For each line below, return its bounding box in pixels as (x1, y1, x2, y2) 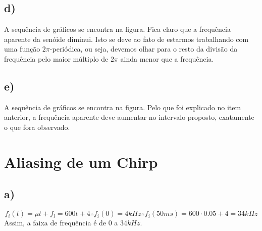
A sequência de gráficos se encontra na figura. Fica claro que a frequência (4, 24, 231, 34)
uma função (4, 43, 40, 54)
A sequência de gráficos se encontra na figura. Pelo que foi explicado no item (4, 102, 241, 112)
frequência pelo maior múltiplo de (4, 53, 109, 64)
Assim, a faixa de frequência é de (4, 217, 107, 228)
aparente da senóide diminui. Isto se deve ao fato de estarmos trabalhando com (4, 33, 249, 44)
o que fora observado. (4, 121, 70, 132)
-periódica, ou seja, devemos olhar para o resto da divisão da (49, 43, 238, 54)
